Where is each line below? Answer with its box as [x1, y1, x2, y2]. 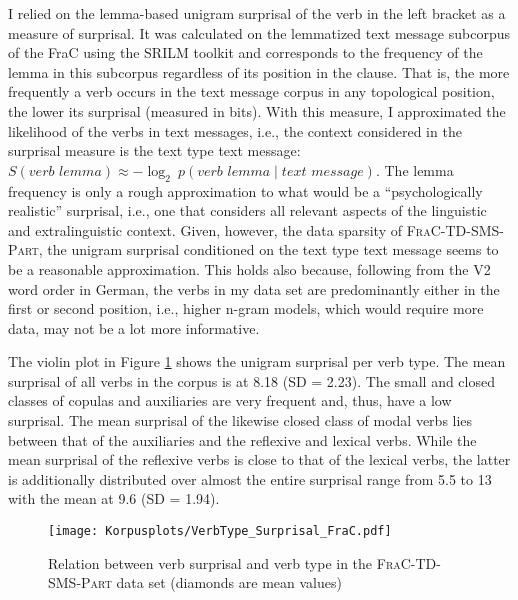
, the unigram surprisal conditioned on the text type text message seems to [38, 239, 499, 260]
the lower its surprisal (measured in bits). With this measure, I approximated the [8, 100, 506, 121]
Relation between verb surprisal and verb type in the [48, 552, 373, 573]
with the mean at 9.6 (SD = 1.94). [8, 488, 220, 509]
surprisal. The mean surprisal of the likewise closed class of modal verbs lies [8, 410, 473, 431]
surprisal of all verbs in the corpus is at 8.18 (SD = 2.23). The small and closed [8, 370, 495, 391]
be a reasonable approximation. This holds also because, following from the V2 [8, 258, 491, 279]
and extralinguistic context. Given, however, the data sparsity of [8, 219, 403, 240]
